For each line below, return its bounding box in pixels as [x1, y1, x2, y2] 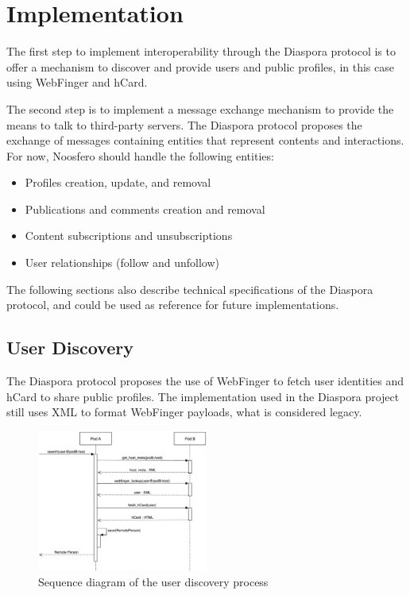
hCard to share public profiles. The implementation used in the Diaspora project [6, 388, 400, 404]
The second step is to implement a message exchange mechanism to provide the [6, 100, 394, 117]
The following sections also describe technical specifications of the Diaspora [6, 280, 373, 297]
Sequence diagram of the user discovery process [38, 574, 269, 590]
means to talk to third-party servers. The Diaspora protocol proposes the [6, 116, 362, 133]
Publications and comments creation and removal [25, 200, 265, 217]
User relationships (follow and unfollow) [25, 254, 219, 271]
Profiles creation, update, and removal [25, 174, 211, 191]
